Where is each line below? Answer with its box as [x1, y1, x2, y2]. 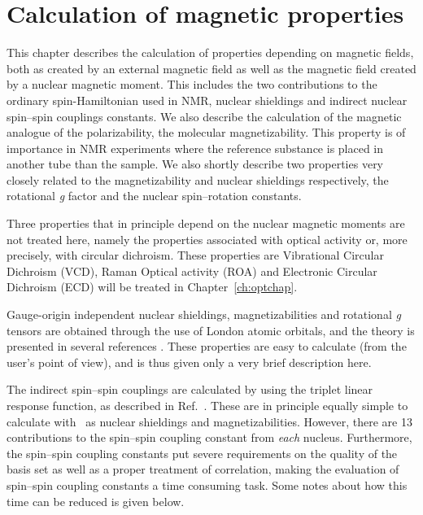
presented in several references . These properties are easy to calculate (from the [7, 338, 407, 355]
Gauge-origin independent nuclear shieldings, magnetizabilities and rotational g [7, 306, 401, 323]
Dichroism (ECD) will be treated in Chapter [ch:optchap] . [7, 278, 298, 295]
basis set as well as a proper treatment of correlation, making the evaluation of [7, 460, 399, 478]
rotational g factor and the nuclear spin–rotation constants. [7, 187, 302, 204]
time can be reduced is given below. [7, 492, 185, 509]
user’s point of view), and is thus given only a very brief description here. [7, 353, 372, 370]
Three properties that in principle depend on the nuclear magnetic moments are [7, 215, 405, 232]
